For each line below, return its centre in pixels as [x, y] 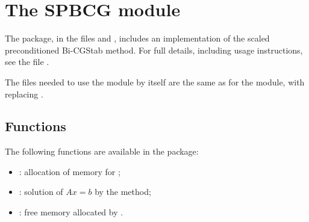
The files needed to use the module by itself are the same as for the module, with [155, 82]
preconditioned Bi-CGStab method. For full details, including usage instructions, [154, 50]
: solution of [41, 192]
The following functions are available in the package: [102, 151]
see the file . [27, 62]
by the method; [123, 192]
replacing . [24, 94]
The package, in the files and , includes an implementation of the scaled [137, 38]
